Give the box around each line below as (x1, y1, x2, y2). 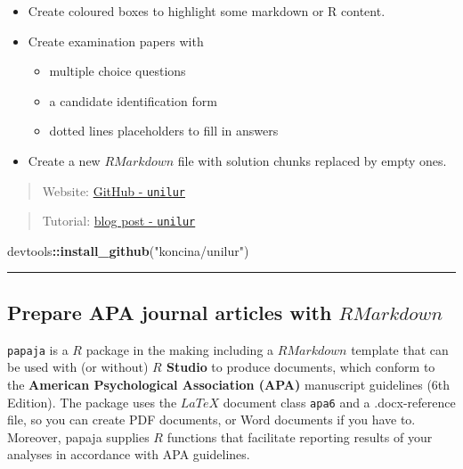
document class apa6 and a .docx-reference (223, 392, 456, 411)
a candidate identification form (49, 91, 217, 110)
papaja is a (7, 340, 69, 358)
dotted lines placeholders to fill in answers (49, 121, 279, 140)
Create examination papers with (28, 31, 204, 50)
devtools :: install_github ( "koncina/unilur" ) (7, 241, 249, 259)
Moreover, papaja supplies (7, 427, 150, 446)
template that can (351, 340, 449, 358)
